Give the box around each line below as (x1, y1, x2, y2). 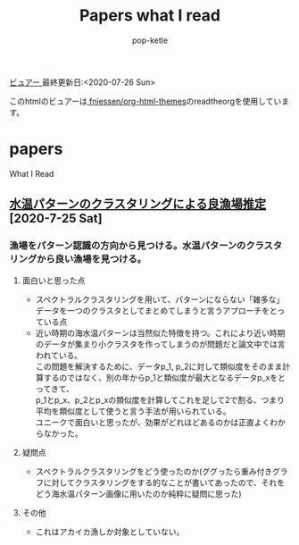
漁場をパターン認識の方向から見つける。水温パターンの (9, 239, 246, 252)
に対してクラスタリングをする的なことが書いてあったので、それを (43, 477, 286, 488)
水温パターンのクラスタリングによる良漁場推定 (9, 197, 266, 212)
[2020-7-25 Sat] (9, 211, 103, 226)
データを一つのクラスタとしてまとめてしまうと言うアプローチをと (35, 305, 278, 315)
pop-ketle (132, 35, 168, 46)
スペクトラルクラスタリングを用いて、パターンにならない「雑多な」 (35, 294, 285, 305)
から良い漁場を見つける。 (37, 253, 147, 265)
